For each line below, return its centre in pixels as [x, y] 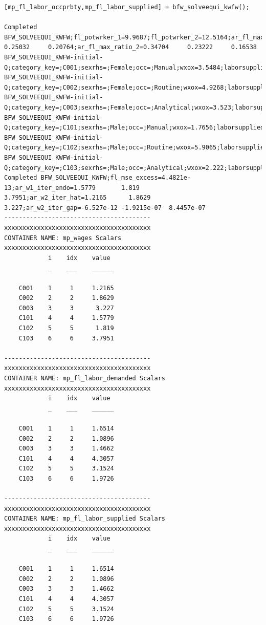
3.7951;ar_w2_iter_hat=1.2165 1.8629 [77, 198]
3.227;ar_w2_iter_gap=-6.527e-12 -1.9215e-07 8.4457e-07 [105, 208]
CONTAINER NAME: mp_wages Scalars [63, 238]
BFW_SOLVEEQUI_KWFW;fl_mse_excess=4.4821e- [116, 178]
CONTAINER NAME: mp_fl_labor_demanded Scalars [85, 378]
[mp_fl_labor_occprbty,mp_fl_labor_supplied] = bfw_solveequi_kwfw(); [127, 7]
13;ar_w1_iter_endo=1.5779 [50, 188]
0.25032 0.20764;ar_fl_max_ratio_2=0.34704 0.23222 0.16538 [130, 47]
